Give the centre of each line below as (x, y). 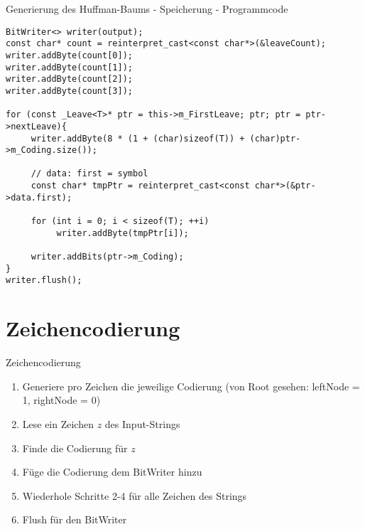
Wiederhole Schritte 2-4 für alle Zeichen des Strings (135, 495)
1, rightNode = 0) (61, 400)
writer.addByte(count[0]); (69, 55)
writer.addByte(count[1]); (69, 67)
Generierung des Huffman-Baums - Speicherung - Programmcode (147, 9)
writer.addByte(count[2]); (69, 79)
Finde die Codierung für (75, 448)
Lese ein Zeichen (58, 423)
